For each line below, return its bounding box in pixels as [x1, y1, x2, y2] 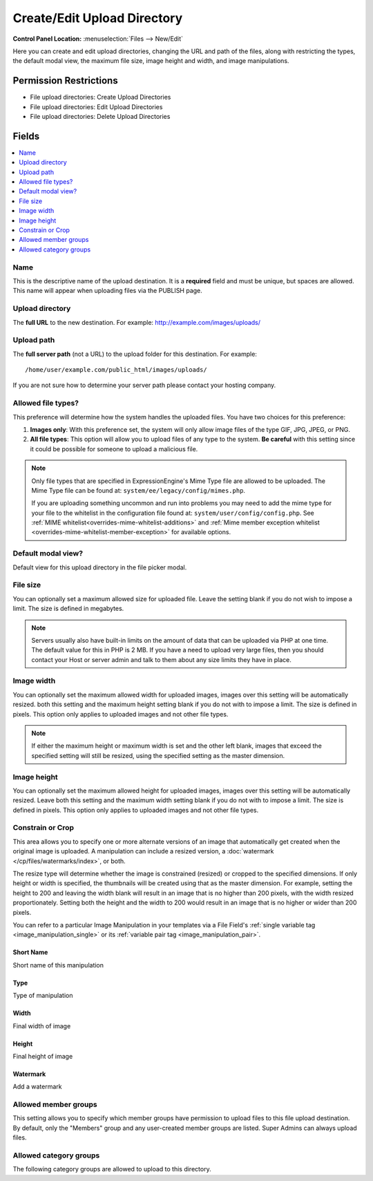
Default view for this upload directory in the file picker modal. [12, 563, 187, 571]
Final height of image [12, 1052, 73, 1060]
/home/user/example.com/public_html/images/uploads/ [25, 366, 207, 374]
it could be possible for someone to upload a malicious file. [30, 444, 198, 453]
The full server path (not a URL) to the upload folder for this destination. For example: [12, 350, 257, 358]
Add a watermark [12, 1082, 62, 1091]
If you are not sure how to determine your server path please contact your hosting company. [12, 381, 276, 390]
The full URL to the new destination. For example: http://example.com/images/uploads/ [12, 318, 261, 326]
